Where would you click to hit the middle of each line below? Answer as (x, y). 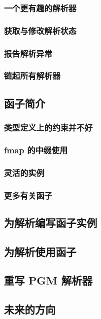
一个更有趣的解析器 (40, 8)
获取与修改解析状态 (40, 30)
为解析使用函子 (40, 251)
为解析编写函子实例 (50, 222)
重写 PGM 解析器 (48, 280)
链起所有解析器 (32, 76)
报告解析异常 (28, 53)
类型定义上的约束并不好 (48, 127)
